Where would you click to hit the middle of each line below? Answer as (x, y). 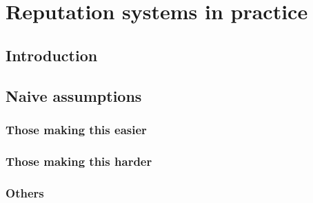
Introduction (52, 55)
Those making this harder (79, 161)
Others (25, 192)
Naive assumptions (74, 95)
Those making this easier (76, 129)
